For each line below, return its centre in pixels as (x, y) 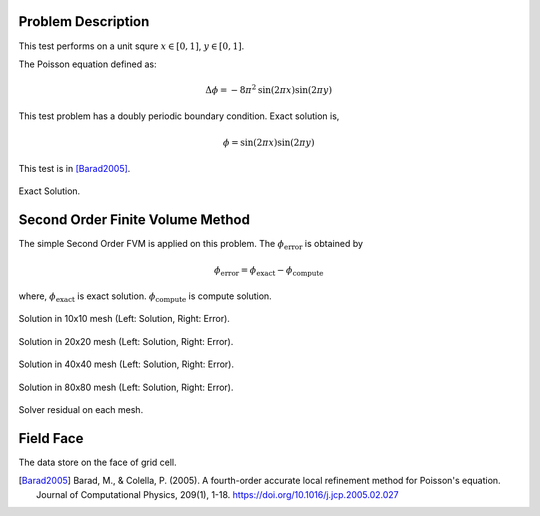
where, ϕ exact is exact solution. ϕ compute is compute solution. (145, 297)
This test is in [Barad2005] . (74, 169)
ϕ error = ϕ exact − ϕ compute (268, 271)
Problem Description (84, 21)
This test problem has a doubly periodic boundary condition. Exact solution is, (179, 116)
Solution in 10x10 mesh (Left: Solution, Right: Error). (124, 319)
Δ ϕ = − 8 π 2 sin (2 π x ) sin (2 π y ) (269, 89)
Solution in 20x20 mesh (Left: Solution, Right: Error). (126, 341)
